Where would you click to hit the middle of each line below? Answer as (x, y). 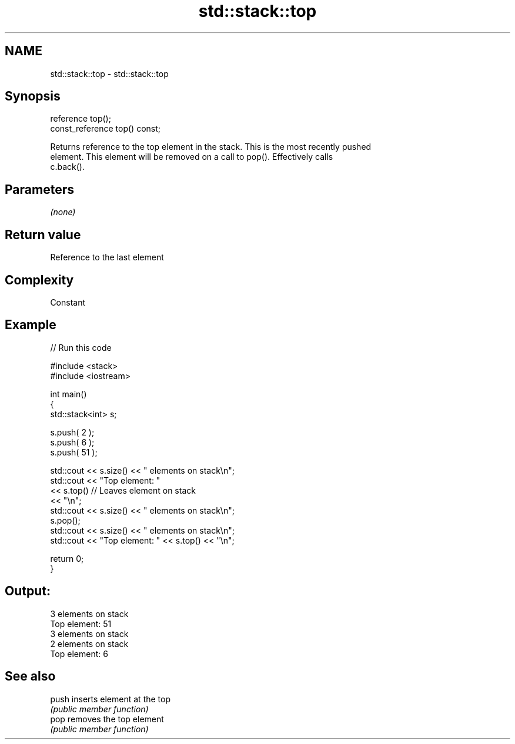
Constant (68, 302)
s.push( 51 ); (74, 452)
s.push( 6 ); (72, 442)
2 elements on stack (89, 644)
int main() (68, 394)
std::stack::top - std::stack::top (109, 73)
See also (30, 676)
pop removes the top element (107, 719)
